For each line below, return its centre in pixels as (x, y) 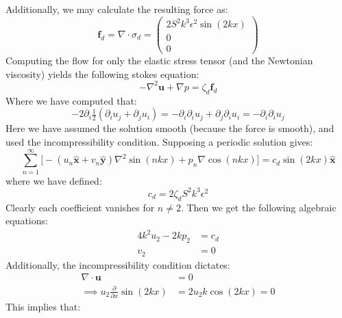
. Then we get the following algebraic (258, 207)
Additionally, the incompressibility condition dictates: (118, 264)
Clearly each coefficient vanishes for (80, 207)
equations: (27, 221)
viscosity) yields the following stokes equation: (102, 74)
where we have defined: (54, 180)
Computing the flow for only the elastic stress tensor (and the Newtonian (159, 61)
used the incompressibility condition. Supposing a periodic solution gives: (159, 141)
